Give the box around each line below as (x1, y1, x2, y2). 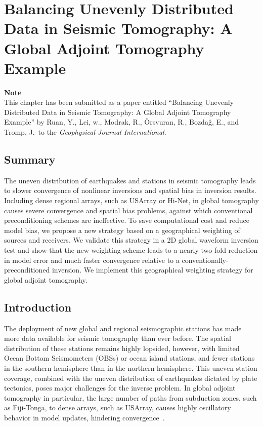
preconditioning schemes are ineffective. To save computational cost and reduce (4, 215, 249, 225)
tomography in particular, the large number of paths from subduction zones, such (4, 392, 257, 403)
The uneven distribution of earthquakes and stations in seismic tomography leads (4, 175, 256, 185)
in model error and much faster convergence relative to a (4, 254, 180, 265)
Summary (4, 151, 56, 167)
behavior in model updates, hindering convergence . (4, 412, 165, 422)
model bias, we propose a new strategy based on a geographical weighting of (4, 224, 240, 235)
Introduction (4, 299, 72, 315)
